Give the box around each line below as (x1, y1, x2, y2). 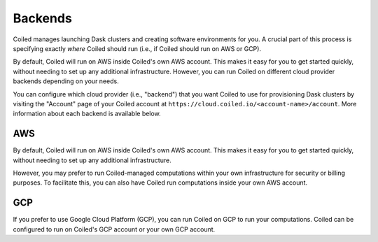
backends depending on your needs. (13, 77, 119, 85)
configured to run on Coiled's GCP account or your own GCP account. (13, 225, 216, 234)
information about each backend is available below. (13, 109, 161, 118)
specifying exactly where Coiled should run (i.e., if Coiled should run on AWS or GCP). (13, 44, 262, 52)
